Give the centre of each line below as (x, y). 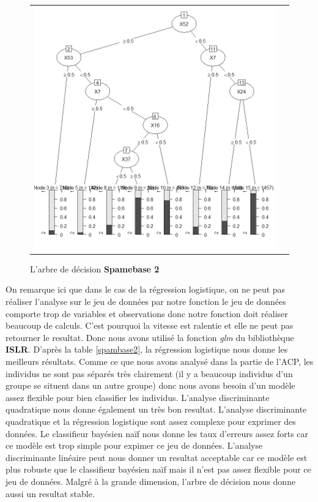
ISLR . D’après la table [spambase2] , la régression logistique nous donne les (147, 349)
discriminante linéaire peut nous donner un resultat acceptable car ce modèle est (157, 457)
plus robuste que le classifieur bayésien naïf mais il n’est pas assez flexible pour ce (158, 469)
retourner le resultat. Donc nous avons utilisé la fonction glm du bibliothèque (150, 337)
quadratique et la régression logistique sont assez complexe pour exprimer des (151, 421)
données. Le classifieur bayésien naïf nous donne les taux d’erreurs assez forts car (157, 433)
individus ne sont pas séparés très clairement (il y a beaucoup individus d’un (149, 373)
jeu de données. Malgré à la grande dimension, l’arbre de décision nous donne (151, 481)
